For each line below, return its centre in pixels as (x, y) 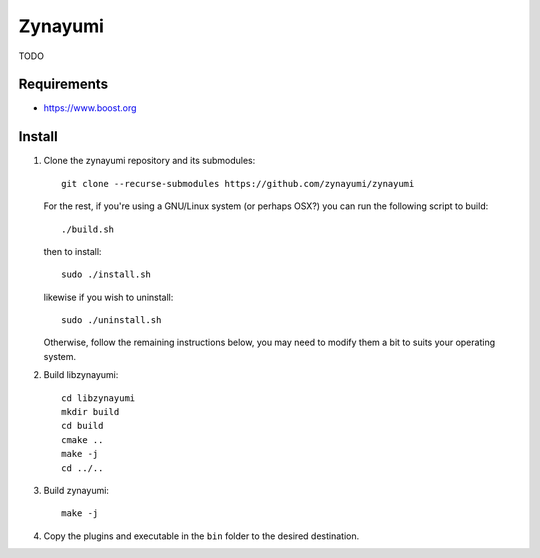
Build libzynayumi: (81, 375)
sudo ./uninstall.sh (111, 320)
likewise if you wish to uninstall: (108, 297)
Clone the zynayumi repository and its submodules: (149, 161)
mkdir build (90, 412)
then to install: (72, 251)
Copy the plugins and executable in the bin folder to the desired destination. (201, 536)
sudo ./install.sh (106, 274)
